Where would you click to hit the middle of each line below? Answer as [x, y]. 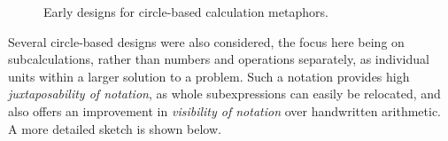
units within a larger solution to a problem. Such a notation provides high [209, 76]
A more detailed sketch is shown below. [115, 128]
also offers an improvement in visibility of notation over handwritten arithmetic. [225, 110]
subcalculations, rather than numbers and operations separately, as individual [219, 59]
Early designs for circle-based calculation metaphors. [186, 12]
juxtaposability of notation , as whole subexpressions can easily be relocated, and [224, 94]
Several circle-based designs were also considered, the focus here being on [206, 41]
